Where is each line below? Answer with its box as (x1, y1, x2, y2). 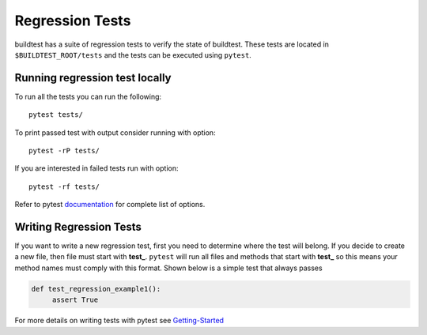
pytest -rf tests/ (28, 182, 100, 191)
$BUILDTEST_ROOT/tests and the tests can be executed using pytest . (14, 50, 252, 59)
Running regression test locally (14, 71, 172, 85)
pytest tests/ (28, 111, 83, 119)
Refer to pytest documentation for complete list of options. (14, 200, 206, 209)
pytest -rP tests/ (28, 146, 100, 156)
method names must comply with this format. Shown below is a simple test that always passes (14, 263, 323, 273)
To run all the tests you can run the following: (14, 92, 162, 101)
